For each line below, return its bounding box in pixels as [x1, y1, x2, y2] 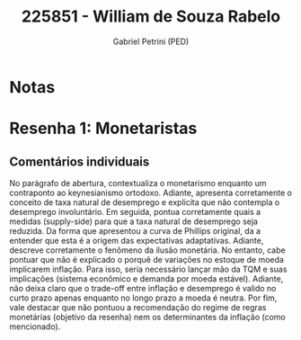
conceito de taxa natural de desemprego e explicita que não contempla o [9, 196, 280, 208]
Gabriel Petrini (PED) [112, 36, 190, 47]
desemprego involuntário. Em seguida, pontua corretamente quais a [9, 206, 261, 217]
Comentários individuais [9, 154, 150, 169]
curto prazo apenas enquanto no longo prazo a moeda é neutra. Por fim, [9, 292, 278, 303]
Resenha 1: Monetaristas [9, 119, 198, 139]
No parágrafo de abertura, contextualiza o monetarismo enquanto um [9, 177, 267, 188]
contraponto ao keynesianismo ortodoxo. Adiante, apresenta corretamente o [9, 187, 292, 198]
